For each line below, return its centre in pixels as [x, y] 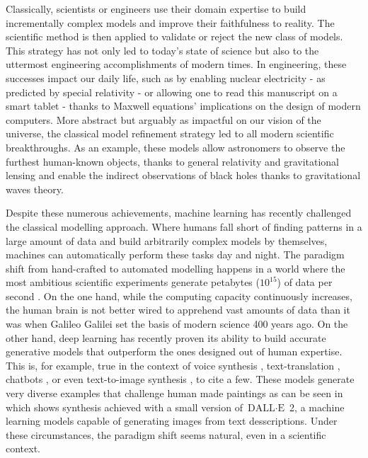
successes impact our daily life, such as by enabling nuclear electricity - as [166, 78]
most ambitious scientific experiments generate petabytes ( [133, 282]
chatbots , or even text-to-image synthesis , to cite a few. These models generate [180, 379]
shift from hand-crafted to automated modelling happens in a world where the [176, 268]
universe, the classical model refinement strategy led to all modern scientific [170, 133]
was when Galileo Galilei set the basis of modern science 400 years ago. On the [177, 324]
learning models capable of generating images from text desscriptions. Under [172, 421]
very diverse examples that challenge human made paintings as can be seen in [174, 393]
